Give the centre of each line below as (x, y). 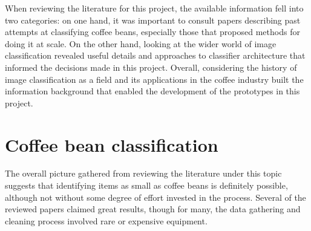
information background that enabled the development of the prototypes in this (152, 91)
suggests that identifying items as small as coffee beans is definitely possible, (146, 185)
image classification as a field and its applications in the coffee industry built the (154, 79)
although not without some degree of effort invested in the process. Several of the (155, 197)
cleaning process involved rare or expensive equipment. (106, 220)
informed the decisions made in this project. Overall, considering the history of (151, 67)
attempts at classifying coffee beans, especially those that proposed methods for (152, 32)
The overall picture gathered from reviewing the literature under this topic (143, 173)
